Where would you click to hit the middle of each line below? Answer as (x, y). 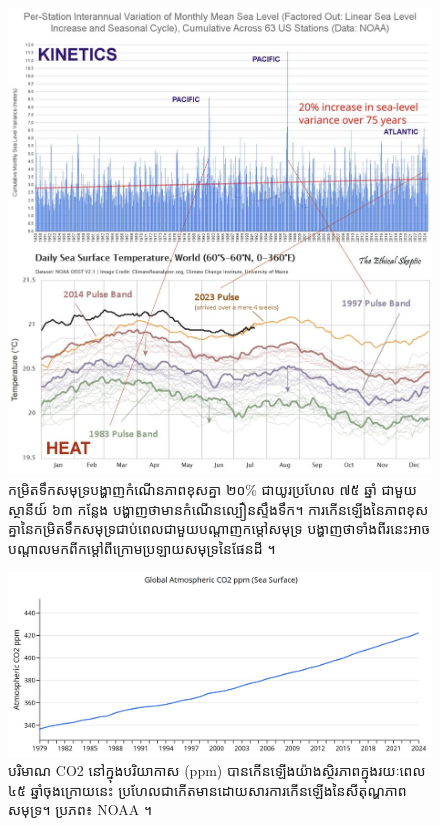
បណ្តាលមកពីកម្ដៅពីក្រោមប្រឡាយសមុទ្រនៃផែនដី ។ (142, 547)
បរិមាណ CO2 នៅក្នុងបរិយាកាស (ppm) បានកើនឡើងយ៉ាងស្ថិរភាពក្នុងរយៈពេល (217, 770)
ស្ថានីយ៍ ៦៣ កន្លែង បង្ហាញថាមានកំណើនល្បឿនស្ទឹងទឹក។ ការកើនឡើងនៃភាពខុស (218, 508)
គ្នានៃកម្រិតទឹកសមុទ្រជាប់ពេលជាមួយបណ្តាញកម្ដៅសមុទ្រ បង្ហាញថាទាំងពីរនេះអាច (219, 528)
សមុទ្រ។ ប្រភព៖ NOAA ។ (80, 809)
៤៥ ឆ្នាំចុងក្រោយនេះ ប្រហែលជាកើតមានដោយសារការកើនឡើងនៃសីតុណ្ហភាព (207, 789)
